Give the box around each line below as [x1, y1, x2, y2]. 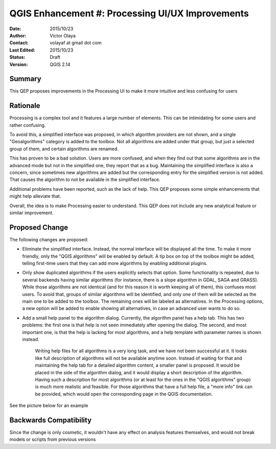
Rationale [9, 101, 40, 110]
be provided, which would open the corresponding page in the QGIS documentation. [35, 391, 213, 397]
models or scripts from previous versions [9, 436, 96, 442]
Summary [9, 75, 41, 83]
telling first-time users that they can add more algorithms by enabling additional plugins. [22, 260, 208, 266]
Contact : [9, 40, 29, 46]
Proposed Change [9, 223, 68, 232]
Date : [9, 26, 21, 32]
